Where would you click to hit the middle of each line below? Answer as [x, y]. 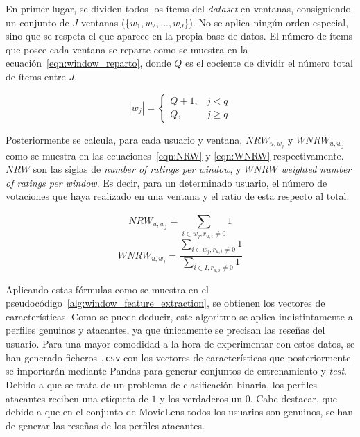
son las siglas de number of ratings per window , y [137, 169]
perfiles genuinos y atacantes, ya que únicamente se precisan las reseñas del [165, 330]
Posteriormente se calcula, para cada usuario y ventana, [124, 139]
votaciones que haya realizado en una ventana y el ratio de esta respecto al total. [178, 196]
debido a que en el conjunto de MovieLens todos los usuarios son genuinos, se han [179, 412]
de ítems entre [36, 76]
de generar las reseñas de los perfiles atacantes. [105, 425]
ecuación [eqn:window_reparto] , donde [88, 63]
